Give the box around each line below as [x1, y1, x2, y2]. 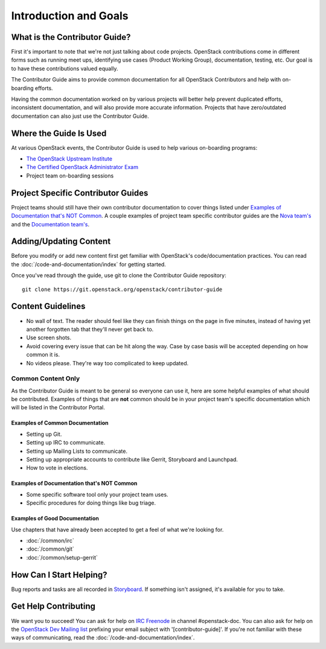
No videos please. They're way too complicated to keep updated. [26, 359, 189, 366]
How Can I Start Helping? [11, 569, 108, 580]
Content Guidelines [11, 301, 86, 312]
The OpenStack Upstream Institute [26, 155, 113, 162]
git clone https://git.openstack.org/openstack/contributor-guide [22, 286, 223, 293]
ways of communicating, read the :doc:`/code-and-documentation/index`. [11, 634, 195, 641]
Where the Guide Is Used [11, 128, 107, 138]
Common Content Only [11, 374, 80, 383]
